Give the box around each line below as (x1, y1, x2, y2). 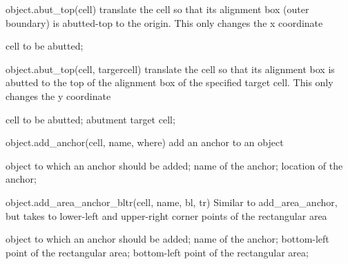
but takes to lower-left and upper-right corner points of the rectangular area (6, 208, 327, 223)
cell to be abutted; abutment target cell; (6, 112, 175, 126)
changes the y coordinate (6, 88, 111, 103)
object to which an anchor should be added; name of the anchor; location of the (6, 158, 343, 172)
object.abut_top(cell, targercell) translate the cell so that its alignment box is (6, 61, 335, 76)
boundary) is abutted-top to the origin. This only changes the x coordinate (6, 15, 323, 30)
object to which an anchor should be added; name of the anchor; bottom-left (6, 232, 329, 246)
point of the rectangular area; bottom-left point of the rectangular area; (6, 245, 309, 259)
